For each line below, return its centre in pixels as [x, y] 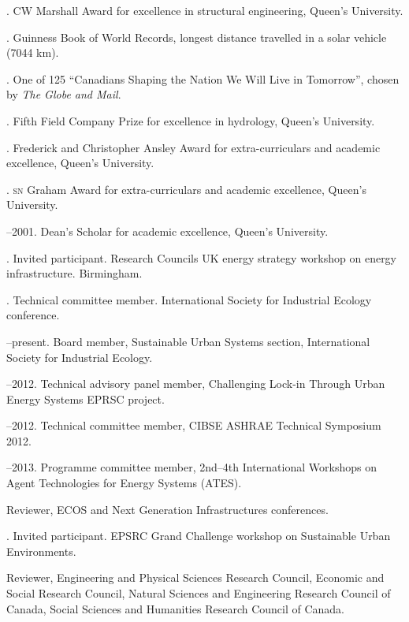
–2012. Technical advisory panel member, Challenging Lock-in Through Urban [196, 384]
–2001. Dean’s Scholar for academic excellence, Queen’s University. [167, 231]
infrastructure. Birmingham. [74, 273]
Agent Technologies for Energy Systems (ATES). [124, 483]
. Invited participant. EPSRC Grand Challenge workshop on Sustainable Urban [199, 536]
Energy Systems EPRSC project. [86, 399]
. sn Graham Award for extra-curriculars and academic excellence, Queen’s [186, 189]
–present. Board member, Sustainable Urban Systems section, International [188, 341]
